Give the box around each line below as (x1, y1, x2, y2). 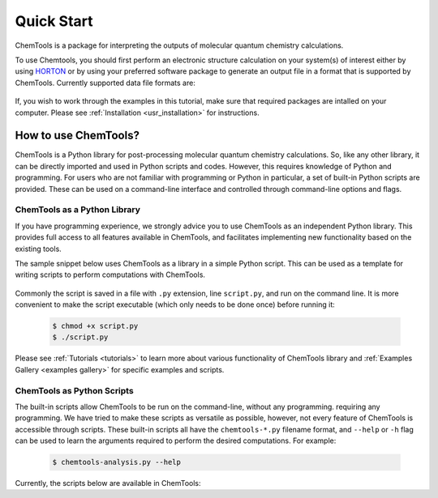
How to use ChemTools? (15, 129, 140, 143)
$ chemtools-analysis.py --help (52, 458, 182, 467)
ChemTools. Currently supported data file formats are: (15, 78, 196, 87)
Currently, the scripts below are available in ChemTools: (15, 479, 202, 488)
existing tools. (15, 244, 62, 253)
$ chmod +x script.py (52, 321, 139, 331)
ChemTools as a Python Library (15, 204, 141, 215)
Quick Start (15, 12, 93, 30)
